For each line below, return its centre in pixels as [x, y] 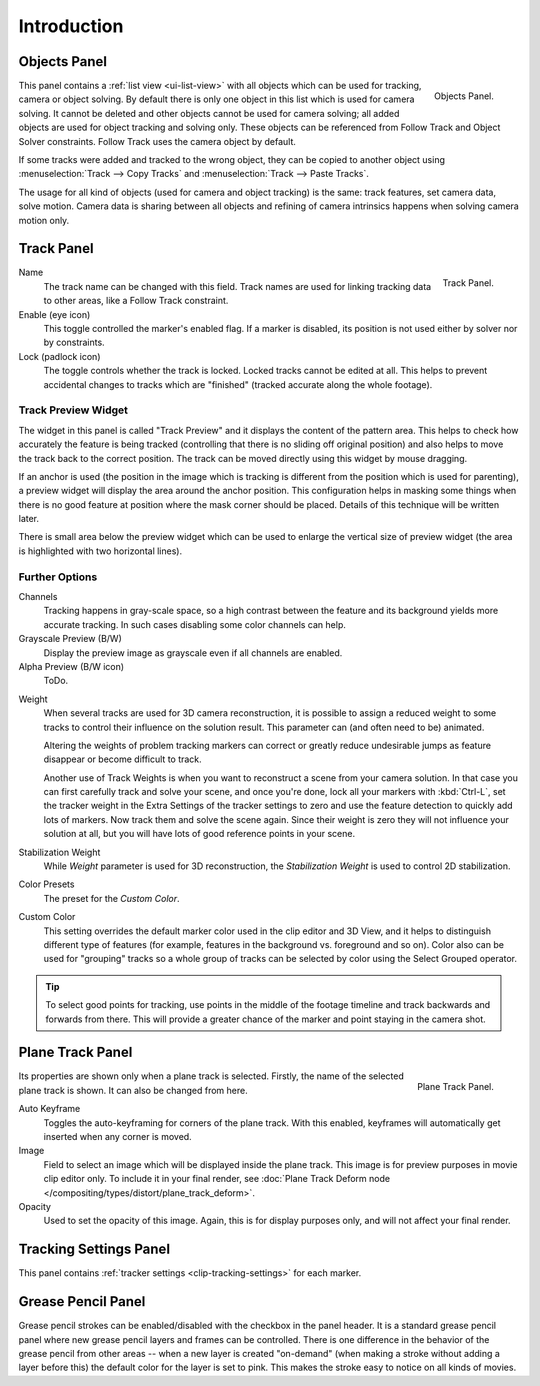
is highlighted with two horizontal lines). [100, 551]
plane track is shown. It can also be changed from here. [133, 1090]
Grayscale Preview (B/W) [70, 639]
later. [29, 519]
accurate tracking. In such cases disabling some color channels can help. [195, 624]
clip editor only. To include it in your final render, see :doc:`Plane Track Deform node [216, 1179]
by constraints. [74, 342]
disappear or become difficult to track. [122, 759]
